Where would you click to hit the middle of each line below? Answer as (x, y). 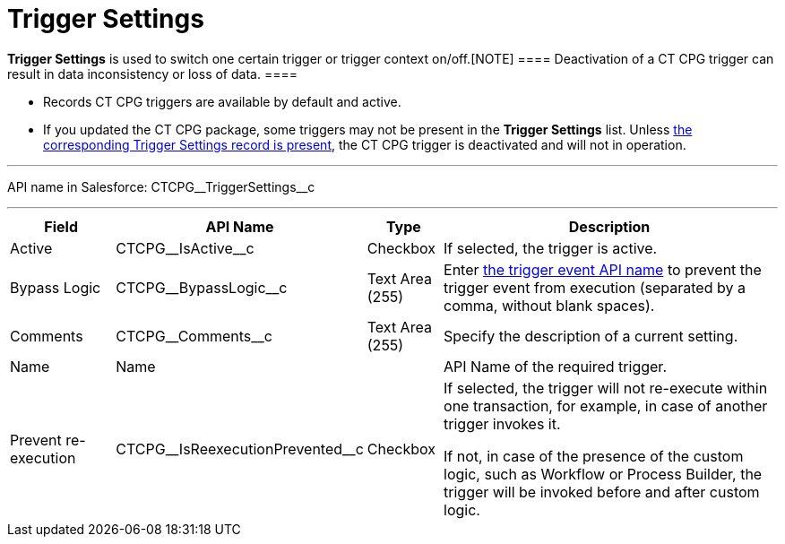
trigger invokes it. (502, 423)
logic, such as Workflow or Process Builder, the (603, 474)
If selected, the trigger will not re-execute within (606, 388)
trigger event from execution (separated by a (595, 287)
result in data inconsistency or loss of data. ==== (152, 73)
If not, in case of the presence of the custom (594, 456)
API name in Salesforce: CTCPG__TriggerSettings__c (161, 186)
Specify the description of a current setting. (591, 336)
